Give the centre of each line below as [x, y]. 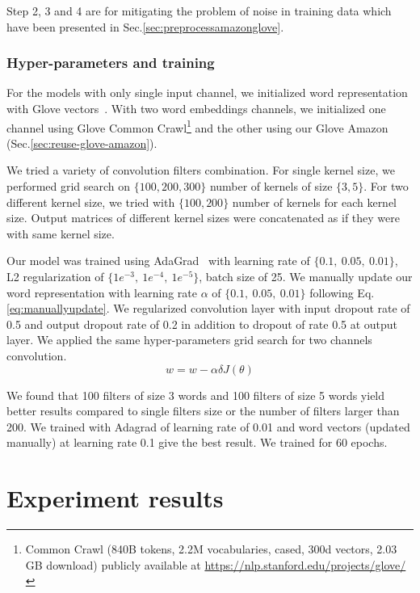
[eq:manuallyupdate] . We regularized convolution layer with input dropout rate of [208, 308]
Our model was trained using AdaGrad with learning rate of [158, 261]
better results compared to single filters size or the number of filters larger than [203, 411]
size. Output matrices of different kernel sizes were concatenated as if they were [203, 218]
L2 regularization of [55, 276]
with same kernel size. [61, 233]
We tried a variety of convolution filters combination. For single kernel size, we [201, 170]
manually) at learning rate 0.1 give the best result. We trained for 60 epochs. [197, 442]
